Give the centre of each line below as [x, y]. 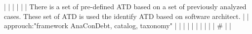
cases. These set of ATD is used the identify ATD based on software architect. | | [126, 16]
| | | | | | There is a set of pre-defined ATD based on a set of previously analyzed [125, 6]
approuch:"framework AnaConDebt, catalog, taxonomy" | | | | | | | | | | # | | [118, 25]
